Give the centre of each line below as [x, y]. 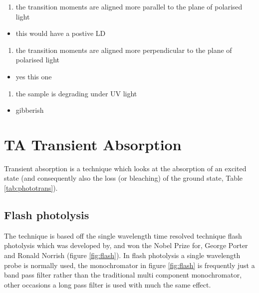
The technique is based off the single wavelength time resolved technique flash [123, 235]
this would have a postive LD [61, 33]
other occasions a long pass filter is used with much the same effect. [108, 284]
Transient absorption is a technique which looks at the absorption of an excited [125, 168]
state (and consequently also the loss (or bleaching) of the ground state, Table [124, 178]
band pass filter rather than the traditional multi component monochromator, [123, 275]
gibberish [30, 110]
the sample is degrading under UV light [76, 93]
